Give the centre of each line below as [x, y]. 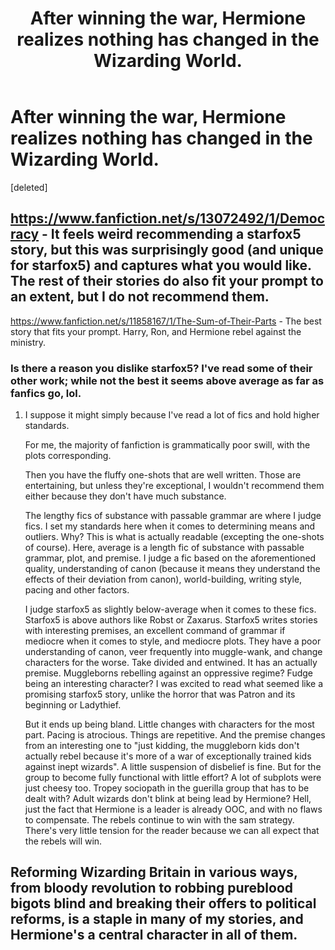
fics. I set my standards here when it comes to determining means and [170, 526]
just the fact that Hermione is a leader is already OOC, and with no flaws [173, 809]
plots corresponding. [68, 456]
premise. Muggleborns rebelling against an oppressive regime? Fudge [168, 673]
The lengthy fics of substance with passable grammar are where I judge [173, 516]
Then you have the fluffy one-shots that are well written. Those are [163, 475]
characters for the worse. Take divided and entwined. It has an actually [171, 663]
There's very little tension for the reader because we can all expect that [172, 831]
